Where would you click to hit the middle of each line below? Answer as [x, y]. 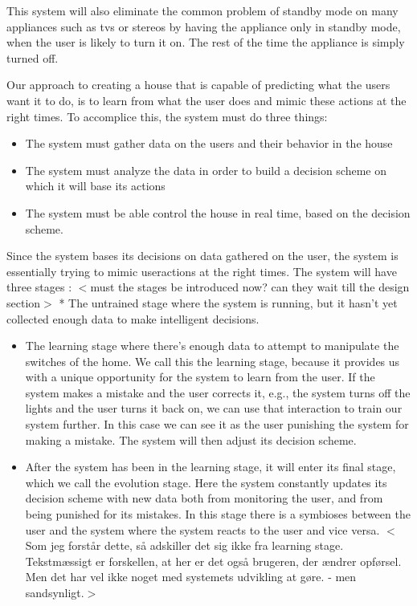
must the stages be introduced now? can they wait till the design [250, 287]
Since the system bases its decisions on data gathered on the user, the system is [202, 256]
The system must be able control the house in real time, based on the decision [218, 212]
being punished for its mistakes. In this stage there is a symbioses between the [218, 514]
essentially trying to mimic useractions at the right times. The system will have [202, 271]
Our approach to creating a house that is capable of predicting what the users [198, 85]
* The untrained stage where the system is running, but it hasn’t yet [228, 302]
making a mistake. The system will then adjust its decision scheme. [191, 439]
